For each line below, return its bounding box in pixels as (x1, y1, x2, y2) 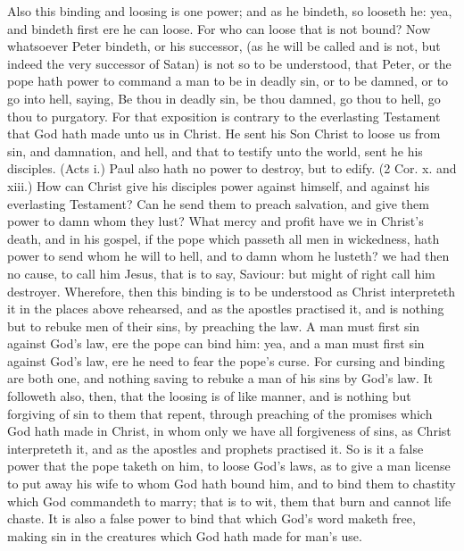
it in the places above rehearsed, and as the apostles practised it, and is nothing (7, 299, 444, 318)
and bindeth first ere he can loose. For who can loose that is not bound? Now (7, 19, 431, 38)
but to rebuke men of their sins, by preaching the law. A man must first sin (7, 316, 420, 335)
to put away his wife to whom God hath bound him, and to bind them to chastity (7, 474, 456, 493)
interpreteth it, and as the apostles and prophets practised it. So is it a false (7, 438, 424, 457)
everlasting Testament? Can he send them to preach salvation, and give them (7, 194, 429, 213)
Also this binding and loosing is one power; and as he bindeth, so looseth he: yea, (7, 2, 452, 20)
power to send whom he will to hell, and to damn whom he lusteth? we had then (7, 246, 450, 265)
